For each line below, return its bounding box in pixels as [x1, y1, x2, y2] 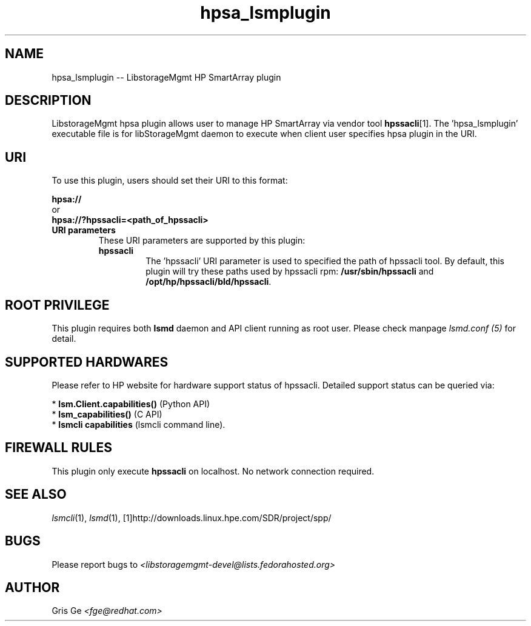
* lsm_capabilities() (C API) [52, 408, 162, 419]
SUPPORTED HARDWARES [5, 354, 169, 370]
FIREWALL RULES [5, 440, 112, 456]
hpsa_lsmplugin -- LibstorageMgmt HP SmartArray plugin [52, 72, 281, 82]
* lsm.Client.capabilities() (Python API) [52, 398, 210, 409]
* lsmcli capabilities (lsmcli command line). [52, 419, 225, 430]
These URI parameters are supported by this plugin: [98, 235, 306, 246]
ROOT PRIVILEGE [5, 297, 110, 313]
